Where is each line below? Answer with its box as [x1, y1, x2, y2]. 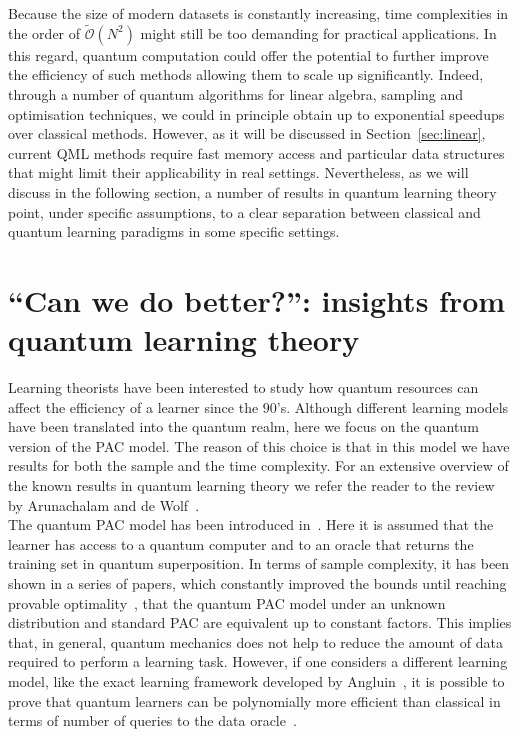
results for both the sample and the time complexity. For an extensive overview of [8, 455, 509, 476]
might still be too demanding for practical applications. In [140, 22, 497, 43]
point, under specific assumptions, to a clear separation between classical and [8, 201, 481, 222]
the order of [8, 22, 81, 43]
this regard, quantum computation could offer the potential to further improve [8, 44, 489, 65]
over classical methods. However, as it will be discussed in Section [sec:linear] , [8, 123, 486, 144]
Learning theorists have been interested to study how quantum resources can [8, 377, 479, 398]
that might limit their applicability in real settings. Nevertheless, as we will [8, 162, 469, 183]
